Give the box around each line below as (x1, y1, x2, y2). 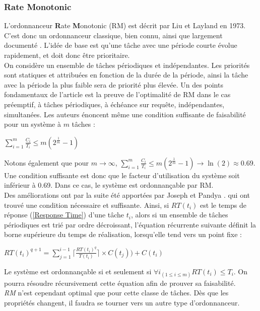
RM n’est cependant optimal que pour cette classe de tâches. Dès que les (4, 287, 229, 298)
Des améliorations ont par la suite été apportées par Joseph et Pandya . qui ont (4, 189, 250, 200)
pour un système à (4, 119, 61, 129)
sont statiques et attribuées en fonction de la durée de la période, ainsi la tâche (4, 69, 248, 80)
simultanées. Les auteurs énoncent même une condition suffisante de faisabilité (4, 109, 246, 119)
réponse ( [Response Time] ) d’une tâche (4, 209, 124, 220)
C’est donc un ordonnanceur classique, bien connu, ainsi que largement (4, 30, 223, 40)
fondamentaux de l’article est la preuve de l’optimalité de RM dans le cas (4, 89, 231, 100)
